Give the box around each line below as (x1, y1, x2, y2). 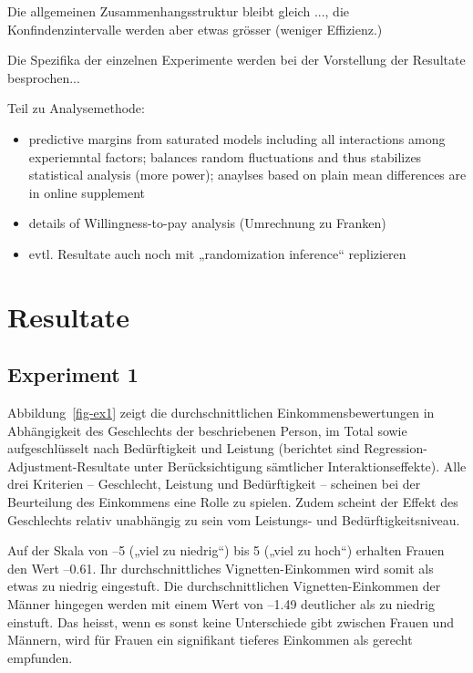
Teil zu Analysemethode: (7, 98, 145, 118)
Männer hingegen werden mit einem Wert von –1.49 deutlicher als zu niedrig (7, 595, 435, 614)
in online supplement (28, 182, 146, 202)
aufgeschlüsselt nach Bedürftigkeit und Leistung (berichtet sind (7, 439, 360, 458)
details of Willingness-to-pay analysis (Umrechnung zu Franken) (28, 213, 386, 233)
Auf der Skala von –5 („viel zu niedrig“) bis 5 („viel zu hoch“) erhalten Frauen (7, 541, 445, 560)
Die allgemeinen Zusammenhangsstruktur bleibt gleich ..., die (7, 2, 350, 20)
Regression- (364, 439, 427, 458)
